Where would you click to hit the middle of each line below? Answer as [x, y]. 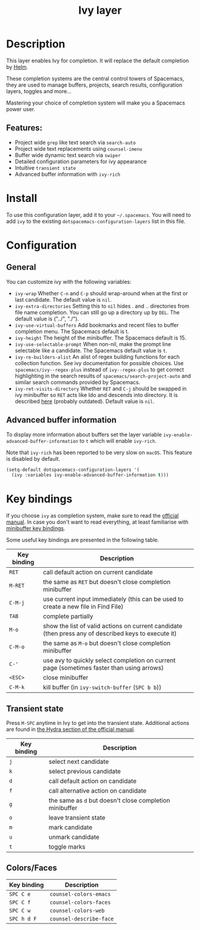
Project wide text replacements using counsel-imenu [79, 149]
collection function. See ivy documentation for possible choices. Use [99, 363]
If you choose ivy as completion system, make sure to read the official [93, 516]
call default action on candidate [93, 781]
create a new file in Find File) [83, 607]
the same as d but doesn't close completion [110, 800]
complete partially [68, 616]
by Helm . [17, 67]
